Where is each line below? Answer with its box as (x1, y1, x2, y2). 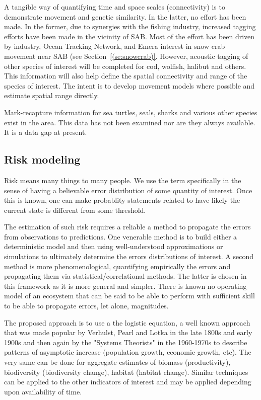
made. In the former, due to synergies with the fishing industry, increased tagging (4, 21, 256, 32)
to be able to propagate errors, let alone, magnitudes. (4, 300, 169, 311)
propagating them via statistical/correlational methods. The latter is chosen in (4, 271, 247, 281)
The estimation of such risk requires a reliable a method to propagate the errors (4, 221, 251, 232)
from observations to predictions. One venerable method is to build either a (4, 231, 237, 242)
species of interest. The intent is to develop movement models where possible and (4, 80, 255, 91)
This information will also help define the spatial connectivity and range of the (4, 70, 247, 81)
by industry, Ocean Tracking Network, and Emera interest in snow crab (4, 41, 225, 51)
